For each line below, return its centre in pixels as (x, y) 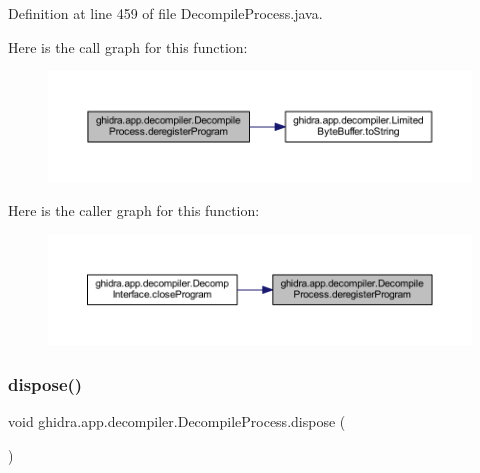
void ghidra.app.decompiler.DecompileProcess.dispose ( (177, 420)
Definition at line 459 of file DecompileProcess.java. (165, 13)
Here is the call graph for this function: (128, 46)
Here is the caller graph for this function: (134, 210)
